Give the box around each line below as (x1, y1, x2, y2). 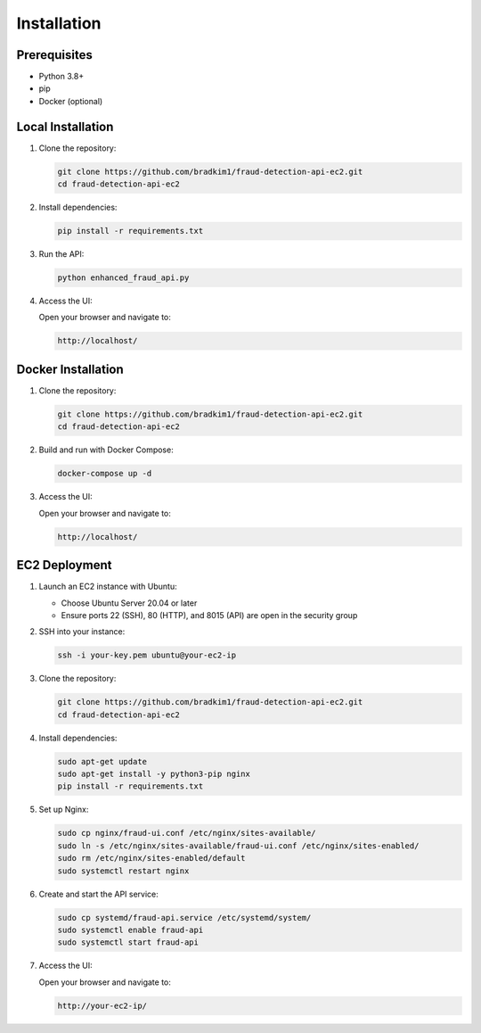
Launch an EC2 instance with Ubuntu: (38, 581, 177, 592)
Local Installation (16, 119, 114, 134)
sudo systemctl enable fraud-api (57, 924, 204, 935)
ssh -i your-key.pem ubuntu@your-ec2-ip (57, 650, 236, 660)
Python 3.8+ (38, 71, 85, 82)
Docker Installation (16, 361, 124, 376)
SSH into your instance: (38, 626, 126, 637)
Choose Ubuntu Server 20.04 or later (61, 598, 198, 608)
